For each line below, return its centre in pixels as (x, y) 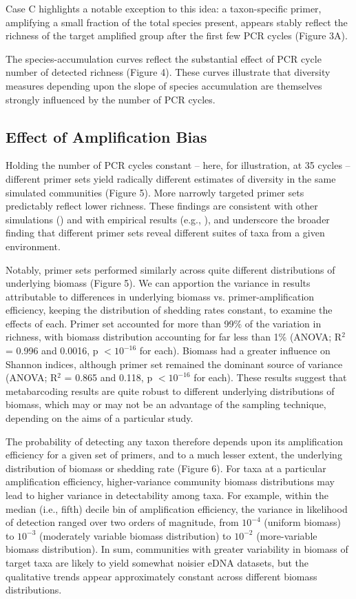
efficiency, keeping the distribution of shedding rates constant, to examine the (169, 310)
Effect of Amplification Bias (106, 136)
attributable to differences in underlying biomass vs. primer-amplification (160, 296)
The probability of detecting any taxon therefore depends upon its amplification (174, 441)
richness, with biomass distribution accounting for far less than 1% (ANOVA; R (174, 337)
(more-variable (287, 535)
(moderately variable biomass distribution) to (135, 535)
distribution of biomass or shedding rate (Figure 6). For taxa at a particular (166, 468)
